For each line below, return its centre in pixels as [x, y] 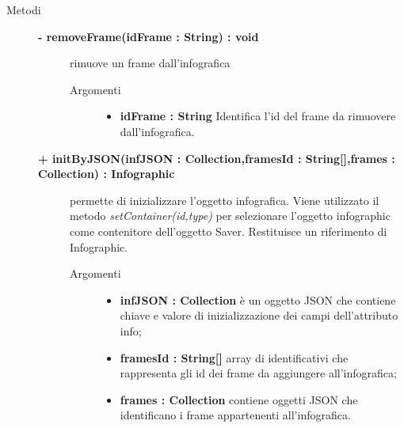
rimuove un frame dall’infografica [150, 63]
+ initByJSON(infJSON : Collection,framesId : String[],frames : [217, 158]
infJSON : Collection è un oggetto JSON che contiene [258, 299]
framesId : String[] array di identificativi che [234, 357]
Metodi [24, 9]
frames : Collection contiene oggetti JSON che [239, 399]
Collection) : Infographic [107, 174]
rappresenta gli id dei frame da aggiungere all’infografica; [258, 373]
